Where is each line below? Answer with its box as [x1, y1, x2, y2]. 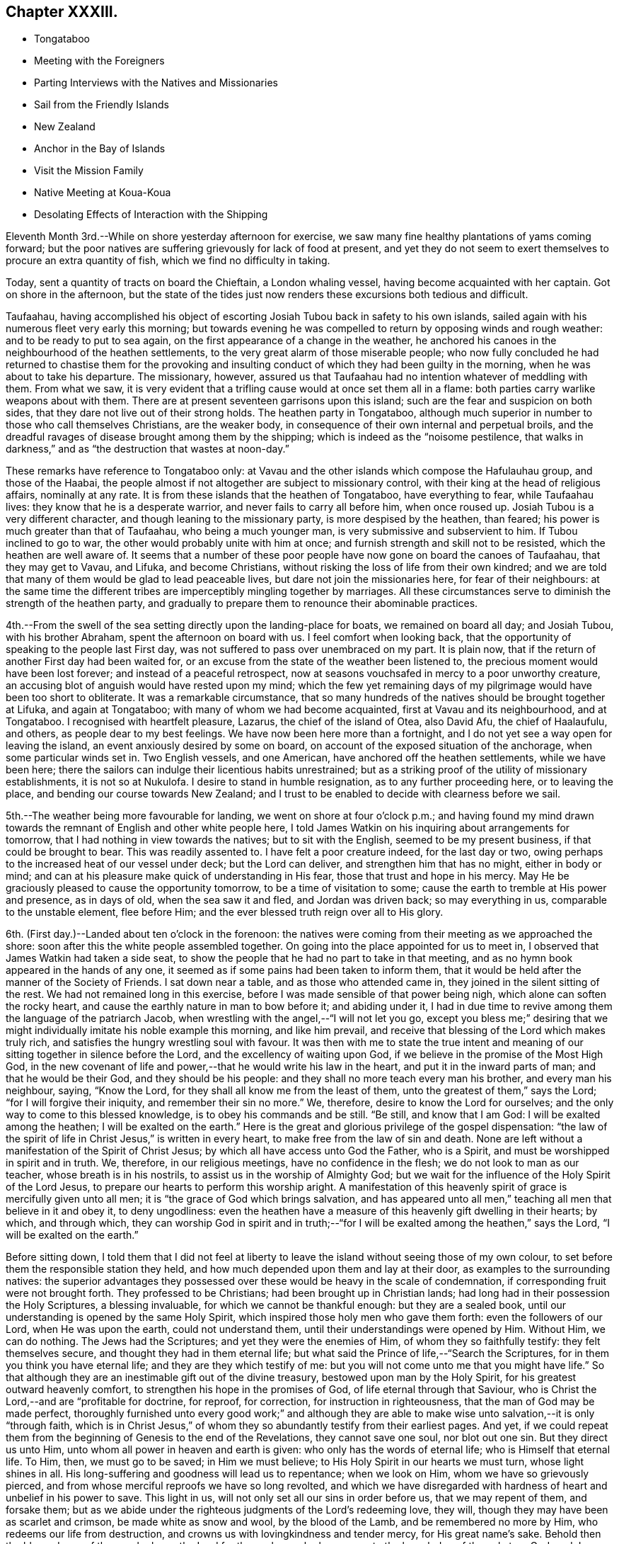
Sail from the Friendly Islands [34, 98, 169, 111]
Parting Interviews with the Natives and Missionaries [34, 76, 278, 89]
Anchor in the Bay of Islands [34, 142, 166, 155]
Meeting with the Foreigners [34, 55, 165, 67]
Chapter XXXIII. [6, 3, 118, 21]
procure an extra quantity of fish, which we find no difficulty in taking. [6, 254, 330, 267]
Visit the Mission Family [34, 164, 144, 177]
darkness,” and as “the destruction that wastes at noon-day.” [6, 443, 289, 455]
